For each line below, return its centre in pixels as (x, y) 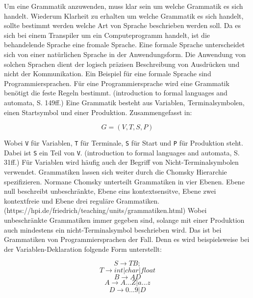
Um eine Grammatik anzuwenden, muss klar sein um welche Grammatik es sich (124, 6)
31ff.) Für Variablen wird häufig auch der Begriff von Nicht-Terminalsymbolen (121, 162)
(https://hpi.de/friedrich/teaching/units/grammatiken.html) (95, 210)
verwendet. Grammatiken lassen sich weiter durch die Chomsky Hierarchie (115, 172)
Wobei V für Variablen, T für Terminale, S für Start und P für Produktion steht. (124, 143)
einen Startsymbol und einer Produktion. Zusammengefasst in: (98, 112)
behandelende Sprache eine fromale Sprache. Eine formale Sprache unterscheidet (125, 45)
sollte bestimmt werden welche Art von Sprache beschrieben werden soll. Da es (122, 25)
